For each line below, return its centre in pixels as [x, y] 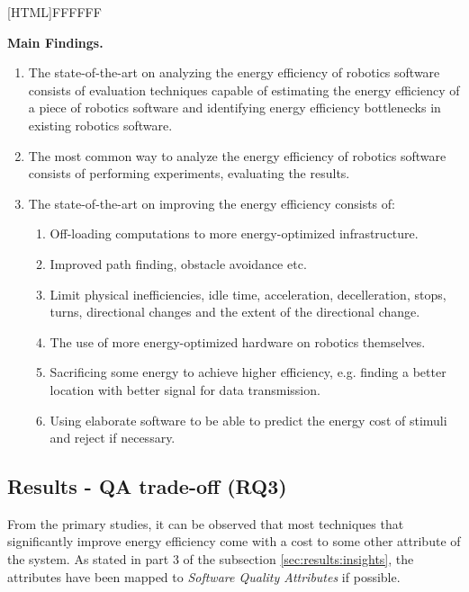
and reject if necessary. [113, 438]
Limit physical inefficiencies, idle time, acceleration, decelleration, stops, [248, 294]
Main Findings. [55, 42]
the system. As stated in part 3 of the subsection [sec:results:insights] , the [211, 559]
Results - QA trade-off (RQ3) [147, 486]
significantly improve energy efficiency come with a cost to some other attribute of [234, 541]
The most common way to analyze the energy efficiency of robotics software [237, 155]
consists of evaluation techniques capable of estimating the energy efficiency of [244, 90]
